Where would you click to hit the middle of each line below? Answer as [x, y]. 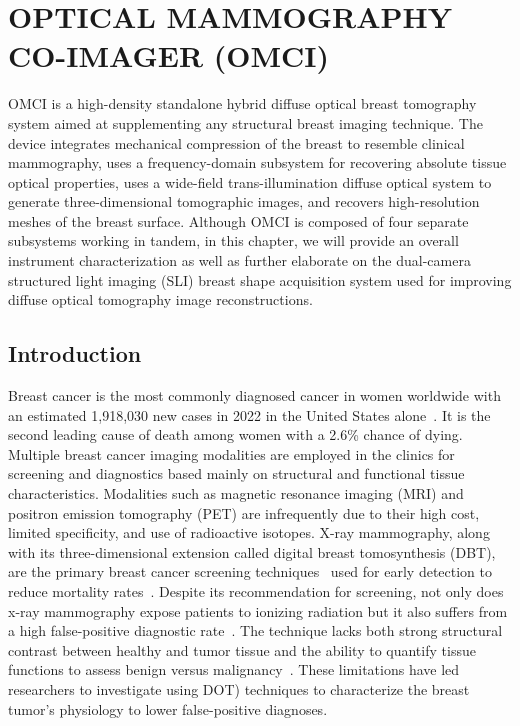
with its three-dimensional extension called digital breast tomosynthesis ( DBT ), [252, 551]
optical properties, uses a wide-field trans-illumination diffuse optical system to [250, 181]
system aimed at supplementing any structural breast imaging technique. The [245, 122]
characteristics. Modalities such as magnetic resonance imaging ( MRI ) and [236, 493]
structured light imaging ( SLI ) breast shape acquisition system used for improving [260, 279]
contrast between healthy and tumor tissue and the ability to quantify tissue [242, 649]
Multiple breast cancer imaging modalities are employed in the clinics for [231, 453]
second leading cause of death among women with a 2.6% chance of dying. [235, 434]
